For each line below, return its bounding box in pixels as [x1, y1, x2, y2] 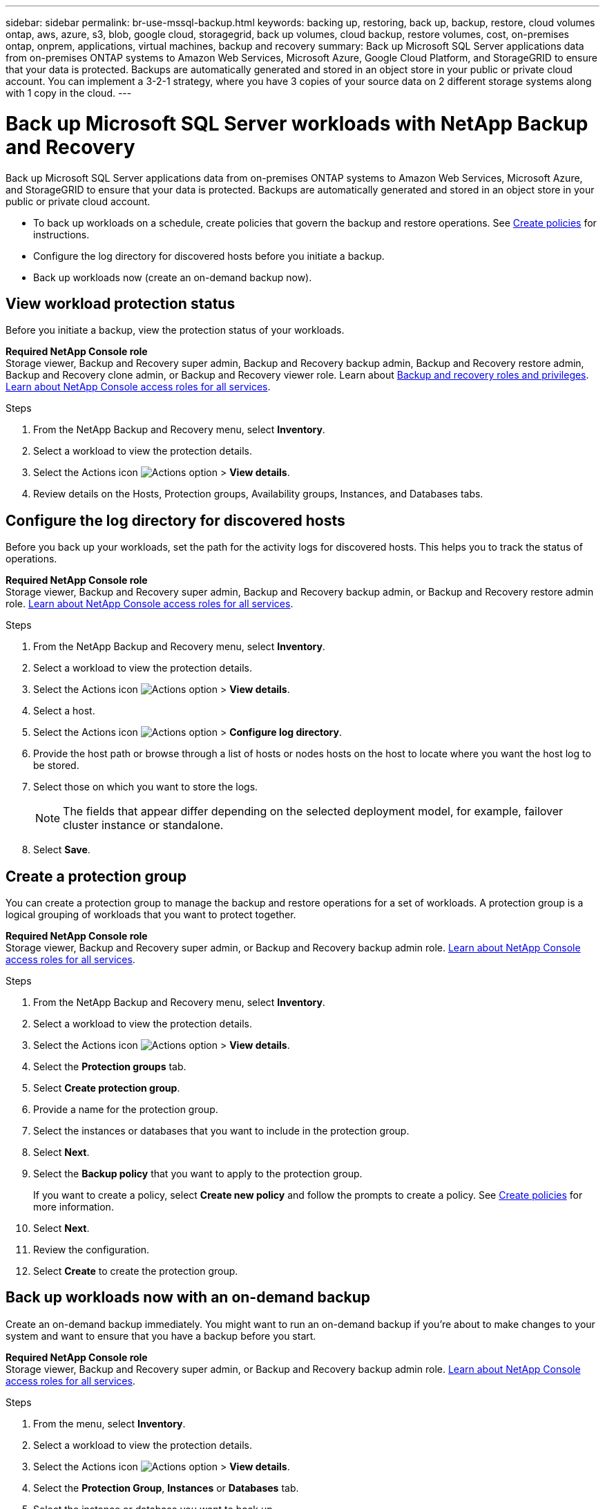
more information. [33, 1201, 114, 1213]
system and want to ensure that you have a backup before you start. [6, 1329, 316, 1342]
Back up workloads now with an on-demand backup [6, 1289, 371, 1307]
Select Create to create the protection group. [33, 1265, 238, 1278]
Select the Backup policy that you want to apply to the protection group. [33, 1168, 363, 1180]
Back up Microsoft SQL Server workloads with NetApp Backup [6, 111, 588, 135]
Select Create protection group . [33, 1082, 180, 1094]
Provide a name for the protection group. [33, 1103, 218, 1116]
